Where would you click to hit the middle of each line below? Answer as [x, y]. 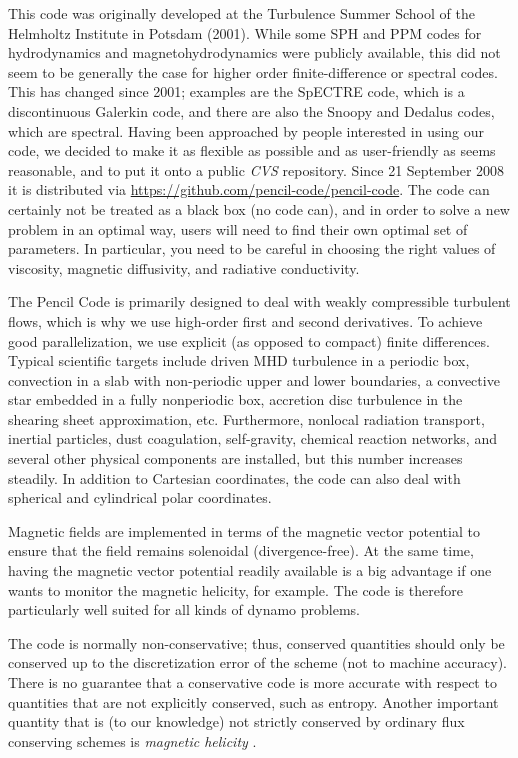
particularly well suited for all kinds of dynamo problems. [184, 609]
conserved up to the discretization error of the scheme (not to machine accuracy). [257, 662]
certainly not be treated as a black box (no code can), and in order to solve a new [259, 208]
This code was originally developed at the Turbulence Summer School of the [241, 13]
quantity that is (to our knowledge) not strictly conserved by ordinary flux [236, 721]
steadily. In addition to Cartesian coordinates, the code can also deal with [234, 477]
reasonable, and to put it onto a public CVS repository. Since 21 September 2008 [256, 169]
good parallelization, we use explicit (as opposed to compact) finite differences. [249, 340]
